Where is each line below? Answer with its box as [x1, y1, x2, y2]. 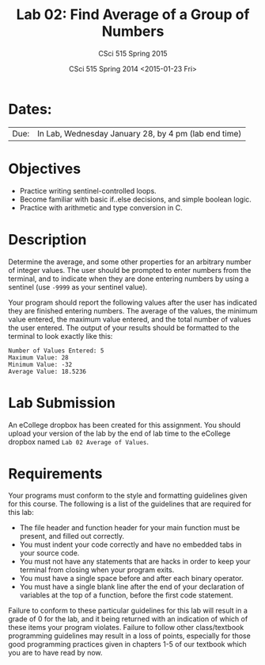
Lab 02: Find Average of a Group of [16, 6, 250, 24]
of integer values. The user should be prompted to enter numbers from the [8, 265, 252, 275]
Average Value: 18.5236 [8, 367, 87, 375]
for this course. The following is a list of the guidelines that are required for [8, 499, 252, 509]
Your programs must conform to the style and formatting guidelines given [8, 490, 248, 501]
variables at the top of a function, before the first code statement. [19, 590, 233, 600]
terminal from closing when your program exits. [19, 565, 175, 575]
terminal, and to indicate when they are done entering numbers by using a [8, 274, 249, 283]
